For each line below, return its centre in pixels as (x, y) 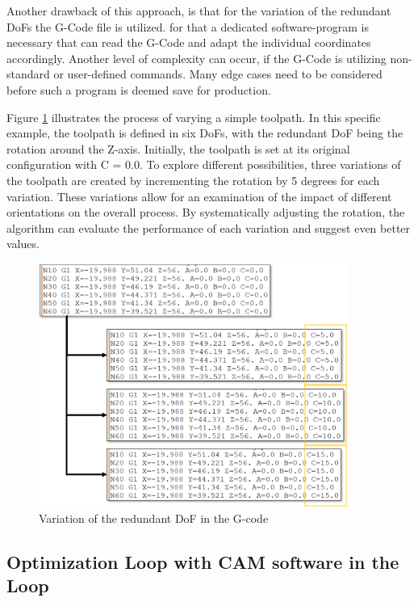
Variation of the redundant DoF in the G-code (154, 518)
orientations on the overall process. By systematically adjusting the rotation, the (206, 212)
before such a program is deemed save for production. (139, 89)
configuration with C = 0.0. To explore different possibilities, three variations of (204, 164)
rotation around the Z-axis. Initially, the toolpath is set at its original (178, 148)
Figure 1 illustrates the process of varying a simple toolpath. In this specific (194, 117)
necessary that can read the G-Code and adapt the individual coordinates (189, 42)
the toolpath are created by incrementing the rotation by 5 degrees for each (193, 180)
